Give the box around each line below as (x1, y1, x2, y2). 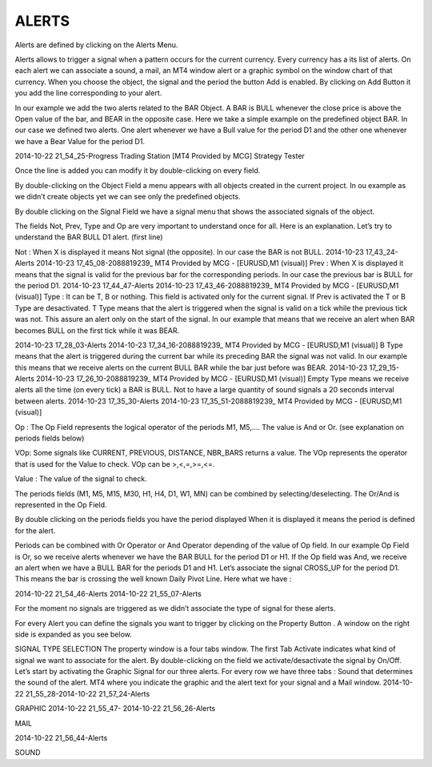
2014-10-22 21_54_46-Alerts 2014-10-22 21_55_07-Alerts (14, 588, 202, 598)
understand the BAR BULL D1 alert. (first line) (14, 232, 163, 242)
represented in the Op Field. (14, 500, 107, 509)
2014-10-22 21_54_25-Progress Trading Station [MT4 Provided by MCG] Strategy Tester (14, 151, 306, 161)
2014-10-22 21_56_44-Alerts (14, 733, 108, 743)
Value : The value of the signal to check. (14, 474, 147, 484)
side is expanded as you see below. (14, 629, 132, 639)
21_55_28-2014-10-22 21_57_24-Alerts (25, 689, 150, 698)
